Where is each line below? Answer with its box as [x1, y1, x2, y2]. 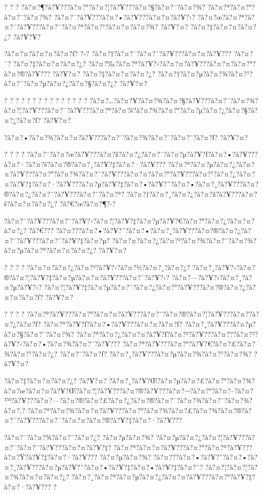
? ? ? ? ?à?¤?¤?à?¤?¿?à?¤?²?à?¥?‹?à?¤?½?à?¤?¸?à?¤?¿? [4, 262, 190, 273]
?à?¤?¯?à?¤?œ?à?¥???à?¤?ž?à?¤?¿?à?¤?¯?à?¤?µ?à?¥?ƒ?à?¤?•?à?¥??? [27, 149, 258, 159]
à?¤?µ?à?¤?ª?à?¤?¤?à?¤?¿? [4, 245, 97, 255]
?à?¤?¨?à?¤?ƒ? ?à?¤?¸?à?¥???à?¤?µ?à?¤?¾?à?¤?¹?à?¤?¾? [59, 348, 252, 358]
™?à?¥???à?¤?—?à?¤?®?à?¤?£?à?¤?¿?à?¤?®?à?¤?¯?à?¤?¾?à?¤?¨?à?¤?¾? [4, 395, 253, 406]
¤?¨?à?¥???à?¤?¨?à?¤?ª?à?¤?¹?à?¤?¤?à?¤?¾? [4, 21, 158, 32]
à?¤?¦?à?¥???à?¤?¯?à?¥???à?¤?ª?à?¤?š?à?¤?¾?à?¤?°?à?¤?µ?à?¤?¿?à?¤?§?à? [4, 105, 258, 115]
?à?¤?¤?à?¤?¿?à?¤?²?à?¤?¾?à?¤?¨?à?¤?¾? [112, 235, 256, 245]
